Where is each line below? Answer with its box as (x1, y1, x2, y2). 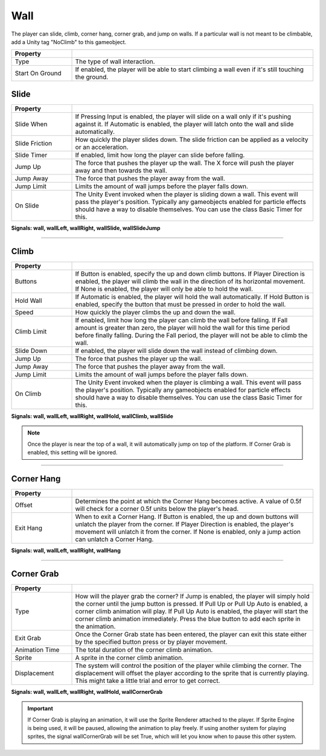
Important (27, 705, 54, 712)
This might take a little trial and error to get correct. (75, 676, 220, 685)
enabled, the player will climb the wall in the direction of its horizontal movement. (75, 277, 305, 285)
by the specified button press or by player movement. (75, 637, 228, 646)
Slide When (14, 119, 48, 128)
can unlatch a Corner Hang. (75, 535, 154, 543)
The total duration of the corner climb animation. (75, 646, 213, 654)
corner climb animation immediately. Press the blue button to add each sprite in (75, 614, 301, 623)
